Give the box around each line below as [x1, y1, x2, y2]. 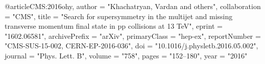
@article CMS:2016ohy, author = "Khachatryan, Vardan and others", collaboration [5, 1, 261, 11]
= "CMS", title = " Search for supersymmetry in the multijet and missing [5, 11, 233, 21]
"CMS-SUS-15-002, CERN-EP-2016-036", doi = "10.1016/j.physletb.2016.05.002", [5, 40, 258, 51]
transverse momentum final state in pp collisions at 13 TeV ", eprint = [5, 21, 223, 31]
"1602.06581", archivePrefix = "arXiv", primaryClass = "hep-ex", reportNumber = [5, 30, 261, 41]
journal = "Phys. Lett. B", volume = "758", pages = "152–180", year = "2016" [5, 50, 248, 60]
